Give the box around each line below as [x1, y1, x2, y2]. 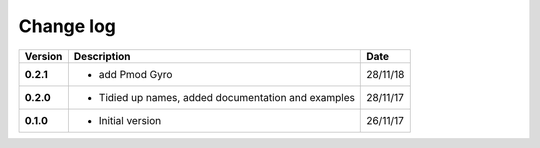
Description [73, 49, 131, 63]
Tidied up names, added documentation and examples [98, 90, 355, 104]
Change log [18, 15, 117, 37]
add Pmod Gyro [98, 67, 173, 81]
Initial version [98, 113, 162, 127]
